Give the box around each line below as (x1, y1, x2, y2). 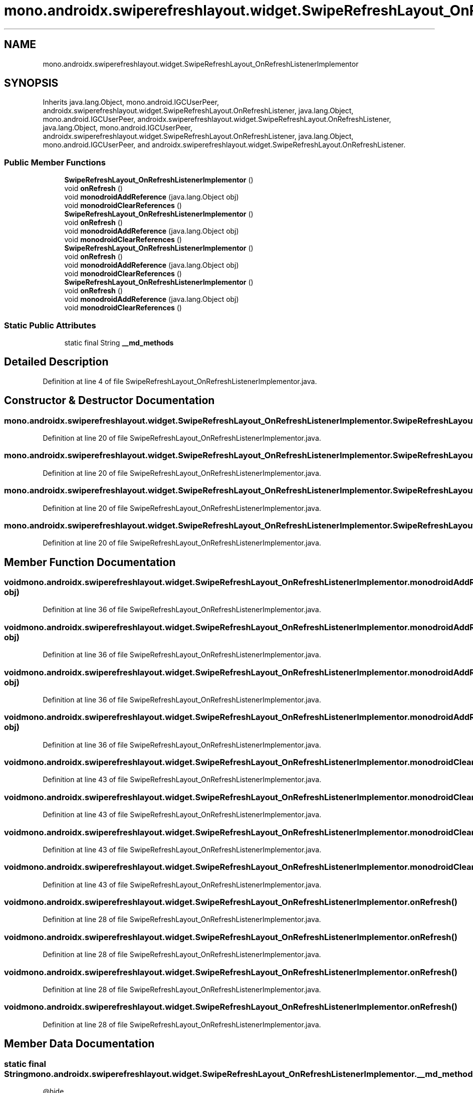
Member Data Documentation (4, 1037, 155, 1050)
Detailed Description (4, 355, 109, 369)
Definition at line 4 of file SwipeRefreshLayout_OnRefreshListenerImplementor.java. (43, 377, 317, 386)
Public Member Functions (4, 157, 106, 167)
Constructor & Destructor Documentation (4, 394, 215, 407)
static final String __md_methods (64, 338, 174, 347)
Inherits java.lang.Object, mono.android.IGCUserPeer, (43, 98, 219, 107)
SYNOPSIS (4, 77, 59, 90)
